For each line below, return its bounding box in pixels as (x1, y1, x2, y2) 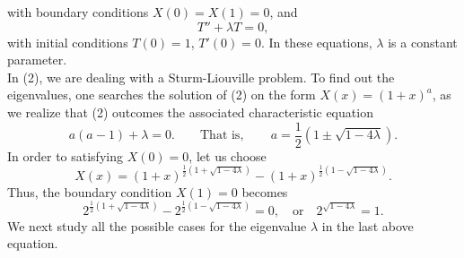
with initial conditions (7, 32, 128, 51)
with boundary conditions (7, 3, 149, 21)
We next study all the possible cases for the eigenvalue (7, 216, 307, 235)
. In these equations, (260, 32, 372, 51)
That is (199, 129, 241, 142)
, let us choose (188, 146, 267, 165)
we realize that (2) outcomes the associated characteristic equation (7, 102, 373, 121)
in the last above (321, 216, 414, 235)
